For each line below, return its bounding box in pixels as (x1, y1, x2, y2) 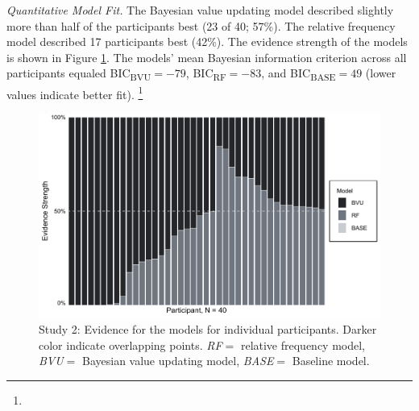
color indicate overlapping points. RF (39, 336, 222, 353)
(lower (365, 64, 396, 81)
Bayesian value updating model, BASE (81, 352, 274, 369)
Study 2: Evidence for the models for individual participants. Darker (39, 321, 377, 338)
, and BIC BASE (261, 64, 336, 84)
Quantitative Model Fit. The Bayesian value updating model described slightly (6, 2, 394, 18)
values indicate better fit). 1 (6, 83, 143, 102)
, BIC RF (185, 64, 226, 84)
